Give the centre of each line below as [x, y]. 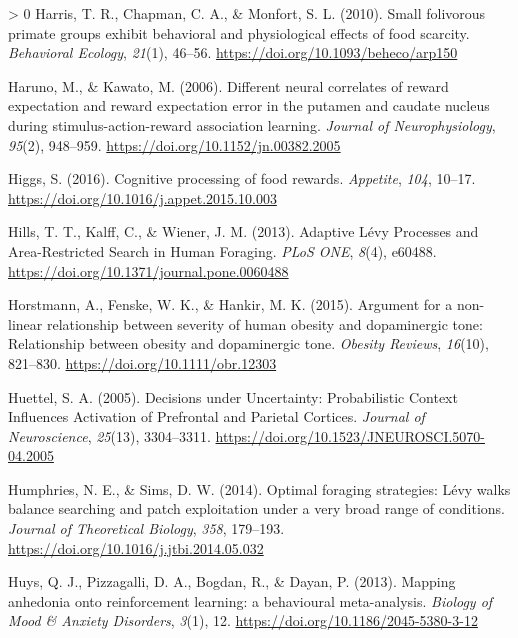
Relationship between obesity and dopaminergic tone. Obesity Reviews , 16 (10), [248, 343]
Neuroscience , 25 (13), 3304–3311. [109, 435]
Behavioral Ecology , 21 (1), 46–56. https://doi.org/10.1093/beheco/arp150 [233, 52]
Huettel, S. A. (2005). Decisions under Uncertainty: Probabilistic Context [233, 396]
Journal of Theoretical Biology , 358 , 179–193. [146, 528]
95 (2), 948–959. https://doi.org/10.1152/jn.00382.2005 [174, 144]
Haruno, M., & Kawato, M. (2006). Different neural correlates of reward [228, 85]
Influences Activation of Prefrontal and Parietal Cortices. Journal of [216, 416]
